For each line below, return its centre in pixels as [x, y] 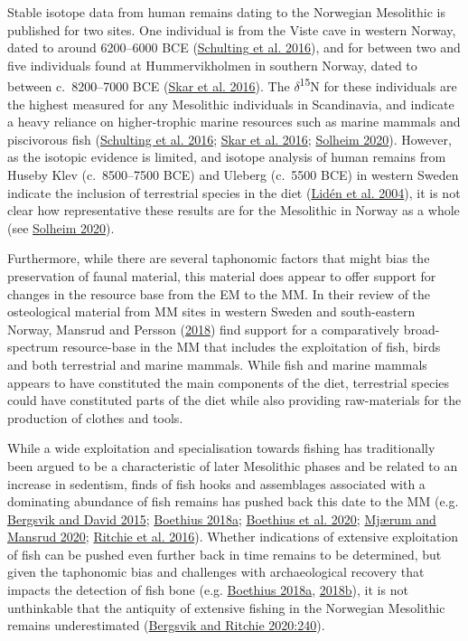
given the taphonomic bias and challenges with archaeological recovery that [216, 572]
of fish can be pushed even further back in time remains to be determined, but [225, 554]
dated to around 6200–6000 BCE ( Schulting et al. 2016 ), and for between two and [234, 47]
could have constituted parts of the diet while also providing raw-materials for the [234, 400]
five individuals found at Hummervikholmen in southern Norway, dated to [212, 65]
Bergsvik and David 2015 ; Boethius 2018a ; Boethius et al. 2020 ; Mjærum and [222, 518]
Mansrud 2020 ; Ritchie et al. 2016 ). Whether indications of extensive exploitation [233, 537]
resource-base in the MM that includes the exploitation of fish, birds [252, 347]
